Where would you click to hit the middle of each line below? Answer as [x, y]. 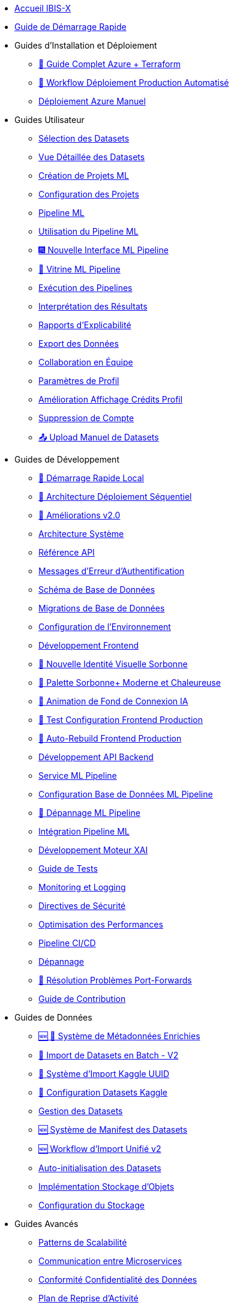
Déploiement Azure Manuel [92, 101]
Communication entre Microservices [110, 1261]
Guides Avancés [46, 1224]
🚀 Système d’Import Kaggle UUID [104, 1074]
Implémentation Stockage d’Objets [106, 1186]
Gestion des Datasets [81, 1111]
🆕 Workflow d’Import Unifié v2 [100, 1149]
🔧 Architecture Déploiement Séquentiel [115, 496]
